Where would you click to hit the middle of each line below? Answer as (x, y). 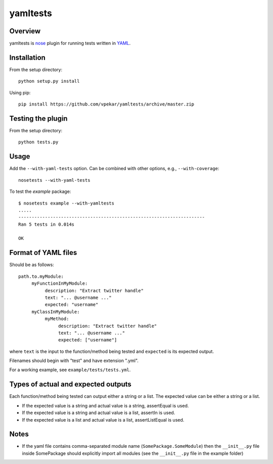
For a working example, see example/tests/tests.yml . (70, 370)
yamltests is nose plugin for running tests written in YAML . (70, 43)
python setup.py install (49, 81)
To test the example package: (40, 191)
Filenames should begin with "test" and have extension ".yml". (74, 360)
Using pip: (20, 92)
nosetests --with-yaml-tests (54, 180)
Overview (25, 31)
